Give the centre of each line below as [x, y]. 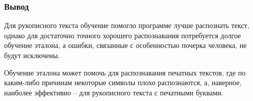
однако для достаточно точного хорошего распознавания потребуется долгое [123, 35]
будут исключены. [32, 55]
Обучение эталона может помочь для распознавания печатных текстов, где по [125, 72]
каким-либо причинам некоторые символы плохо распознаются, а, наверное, [123, 82]
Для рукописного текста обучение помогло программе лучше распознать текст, [127, 25]
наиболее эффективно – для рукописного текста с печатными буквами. [114, 92]
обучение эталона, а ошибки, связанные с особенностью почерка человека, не [125, 45]
